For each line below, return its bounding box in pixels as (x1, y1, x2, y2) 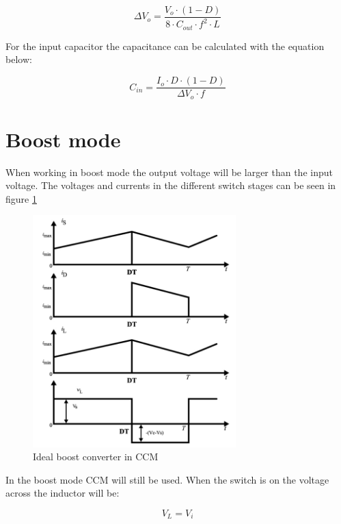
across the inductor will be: (5, 486, 120, 500)
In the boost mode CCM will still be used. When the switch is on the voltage (5, 472, 329, 486)
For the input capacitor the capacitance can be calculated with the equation (5, 38, 325, 53)
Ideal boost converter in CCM (33, 449, 159, 464)
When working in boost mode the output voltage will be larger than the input (5, 164, 333, 179)
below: (5, 52, 32, 66)
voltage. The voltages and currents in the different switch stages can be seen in (5, 178, 336, 192)
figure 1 (5, 191, 37, 205)
